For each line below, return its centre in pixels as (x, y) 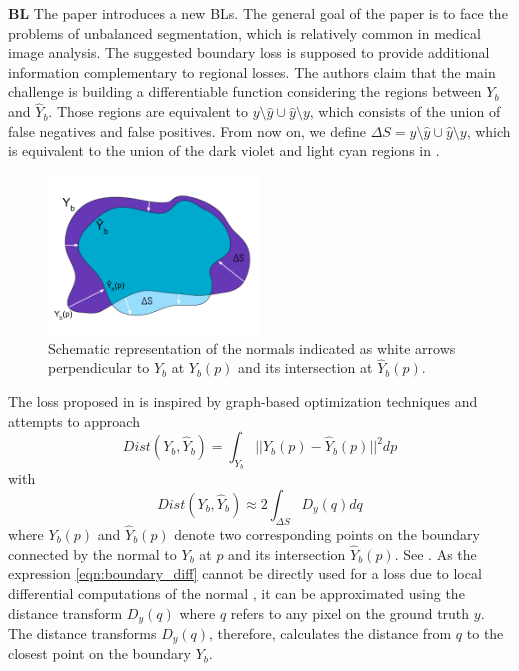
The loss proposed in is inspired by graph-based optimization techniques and (243, 400)
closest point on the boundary (99, 653)
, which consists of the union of (405, 111)
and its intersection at (305, 367)
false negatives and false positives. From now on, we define (187, 130)
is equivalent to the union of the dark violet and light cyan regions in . (224, 150)
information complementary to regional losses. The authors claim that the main (252, 71)
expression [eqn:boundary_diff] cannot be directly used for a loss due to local (245, 573)
